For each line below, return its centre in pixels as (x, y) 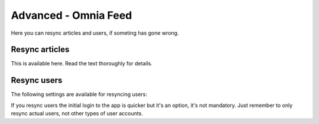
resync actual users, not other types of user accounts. (77, 113)
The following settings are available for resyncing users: (79, 95)
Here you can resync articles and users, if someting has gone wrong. (95, 33)
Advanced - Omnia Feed (71, 15)
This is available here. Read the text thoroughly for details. (82, 63)
